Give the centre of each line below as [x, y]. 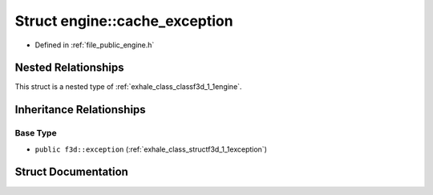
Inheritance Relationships [80, 110]
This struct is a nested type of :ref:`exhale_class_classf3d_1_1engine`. [128, 87]
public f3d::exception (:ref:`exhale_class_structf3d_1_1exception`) [151, 149]
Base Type [36, 133]
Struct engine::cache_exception [124, 21]
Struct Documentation [71, 172]
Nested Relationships [69, 68]
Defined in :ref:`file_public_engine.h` [95, 45]
